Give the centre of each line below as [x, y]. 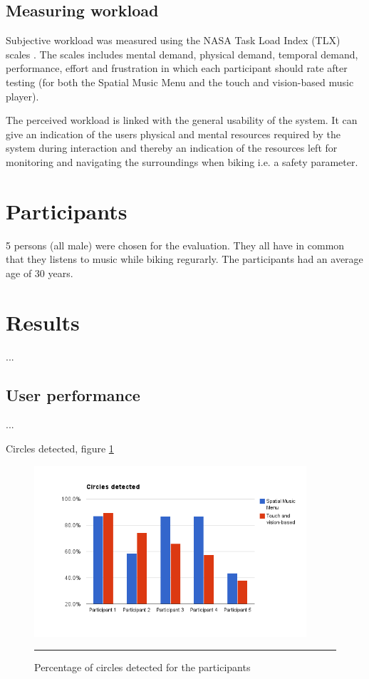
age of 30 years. [40, 273]
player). [22, 96]
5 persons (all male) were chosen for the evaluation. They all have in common [175, 245]
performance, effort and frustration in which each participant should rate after [177, 68]
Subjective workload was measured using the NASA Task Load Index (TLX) [173, 40]
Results [43, 322]
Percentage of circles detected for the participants [142, 667]
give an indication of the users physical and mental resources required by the [173, 134]
